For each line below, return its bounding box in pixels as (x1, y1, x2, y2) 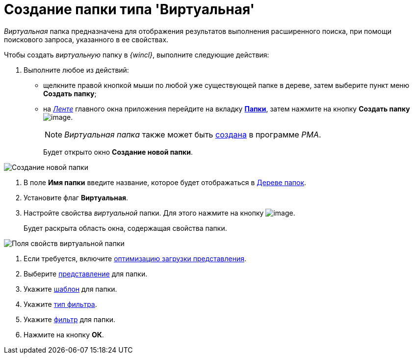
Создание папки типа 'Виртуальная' (4, 1, 255, 18)
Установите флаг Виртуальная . (24, 193, 129, 202)
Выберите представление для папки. (24, 269, 148, 278)
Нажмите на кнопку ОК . (24, 330, 104, 339)
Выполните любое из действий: (24, 65, 129, 74)
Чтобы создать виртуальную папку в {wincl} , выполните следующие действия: (4, 50, 269, 59)
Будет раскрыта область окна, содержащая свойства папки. (24, 223, 227, 232)
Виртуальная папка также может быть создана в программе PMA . (64, 129, 321, 139)
